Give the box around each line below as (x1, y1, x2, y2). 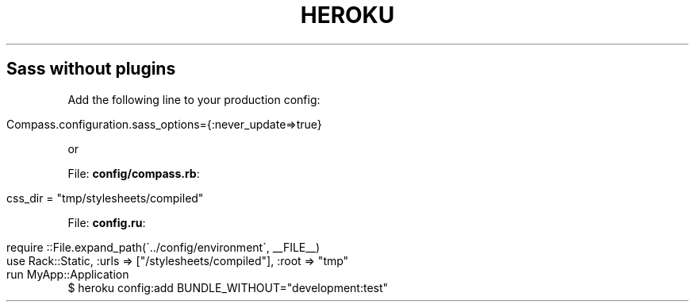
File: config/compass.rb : (67, 166, 200, 180)
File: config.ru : (67, 215, 146, 229)
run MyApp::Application (6, 267, 129, 281)
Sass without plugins (6, 59, 176, 79)
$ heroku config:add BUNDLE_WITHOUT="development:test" (67, 280, 389, 295)
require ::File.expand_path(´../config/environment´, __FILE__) (6, 240, 321, 254)
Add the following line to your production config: (67, 92, 321, 106)
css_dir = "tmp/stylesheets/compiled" (6, 191, 204, 205)
